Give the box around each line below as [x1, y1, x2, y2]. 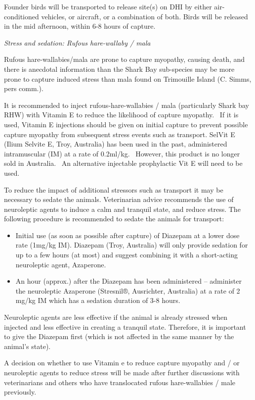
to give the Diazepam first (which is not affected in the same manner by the [4, 331, 234, 342]
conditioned [4, 11, 39, 21]
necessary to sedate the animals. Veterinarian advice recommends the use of [4, 194, 234, 204]
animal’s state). [4, 341, 51, 351]
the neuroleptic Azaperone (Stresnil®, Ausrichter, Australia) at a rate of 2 [15, 285, 240, 296]
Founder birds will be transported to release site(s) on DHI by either [4, 1, 212, 11]
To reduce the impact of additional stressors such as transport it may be [4, 184, 223, 195]
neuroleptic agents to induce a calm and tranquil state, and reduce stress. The [4, 203, 241, 214]
